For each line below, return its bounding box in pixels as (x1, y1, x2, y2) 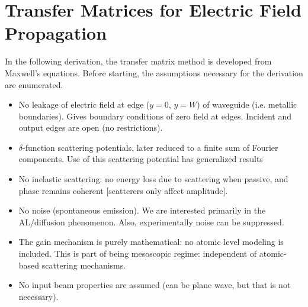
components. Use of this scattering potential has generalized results (18, 153, 263, 165)
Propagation (5, 21, 107, 45)
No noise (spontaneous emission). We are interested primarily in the (18, 204, 266, 216)
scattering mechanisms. (41, 258, 126, 271)
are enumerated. (5, 78, 63, 91)
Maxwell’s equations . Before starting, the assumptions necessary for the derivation (5, 66, 303, 79)
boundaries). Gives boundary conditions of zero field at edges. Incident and (18, 109, 292, 122)
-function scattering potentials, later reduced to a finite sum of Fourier (23, 141, 278, 153)
